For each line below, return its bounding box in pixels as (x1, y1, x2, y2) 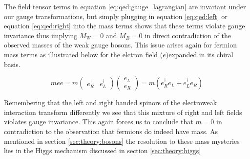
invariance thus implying (4, 30, 78, 40)
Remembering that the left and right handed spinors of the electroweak (4, 97, 217, 108)
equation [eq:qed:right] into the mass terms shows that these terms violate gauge (4, 21, 245, 31)
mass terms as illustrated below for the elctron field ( (4, 49, 163, 59)
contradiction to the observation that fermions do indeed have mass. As (4, 126, 218, 136)
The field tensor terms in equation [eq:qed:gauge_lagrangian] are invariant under (4, 1, 246, 11)
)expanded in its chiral (166, 49, 233, 59)
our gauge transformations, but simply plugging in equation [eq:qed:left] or (4, 11, 228, 21)
